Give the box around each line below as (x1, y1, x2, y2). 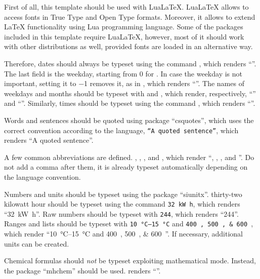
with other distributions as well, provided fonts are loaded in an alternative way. (4, 41, 253, 52)
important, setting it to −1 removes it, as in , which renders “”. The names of (4, 78, 244, 89)
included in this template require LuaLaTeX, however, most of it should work (4, 31, 244, 42)
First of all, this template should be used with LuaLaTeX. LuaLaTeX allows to (4, 2, 249, 12)
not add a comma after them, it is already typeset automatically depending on (4, 162, 248, 172)
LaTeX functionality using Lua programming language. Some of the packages (4, 21, 243, 32)
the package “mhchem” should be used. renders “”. (4, 265, 161, 275)
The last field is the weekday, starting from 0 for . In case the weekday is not (4, 68, 243, 78)
